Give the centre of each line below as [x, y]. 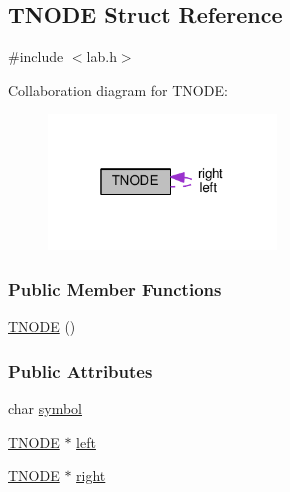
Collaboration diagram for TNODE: [118, 89]
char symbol [45, 408]
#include [36, 56]
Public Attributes [80, 370]
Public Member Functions [115, 288]
